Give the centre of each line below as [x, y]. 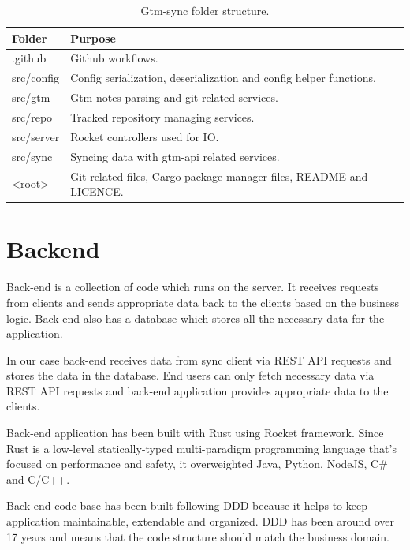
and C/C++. [38, 479]
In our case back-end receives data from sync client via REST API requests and [199, 359]
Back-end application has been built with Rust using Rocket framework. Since [195, 433]
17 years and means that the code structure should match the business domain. [198, 536]
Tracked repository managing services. [162, 116]
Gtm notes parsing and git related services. [174, 97]
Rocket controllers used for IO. [145, 136]
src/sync [32, 156]
